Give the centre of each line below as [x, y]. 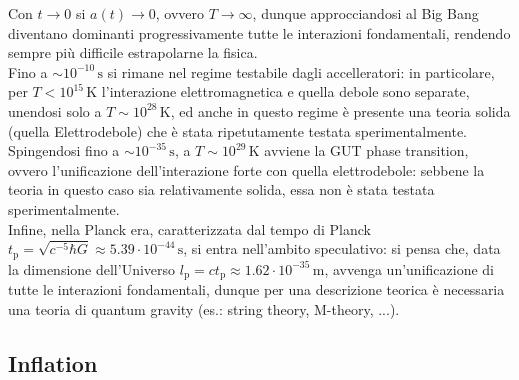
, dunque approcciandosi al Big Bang [365, 13]
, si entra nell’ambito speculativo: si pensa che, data [342, 248]
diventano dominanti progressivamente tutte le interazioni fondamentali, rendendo [259, 32]
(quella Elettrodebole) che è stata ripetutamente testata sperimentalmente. [238, 130]
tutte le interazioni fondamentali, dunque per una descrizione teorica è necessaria [256, 289]
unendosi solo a [55, 110]
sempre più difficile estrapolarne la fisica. [133, 52]
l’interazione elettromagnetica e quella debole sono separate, [285, 91]
